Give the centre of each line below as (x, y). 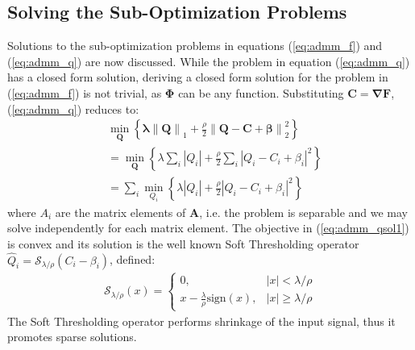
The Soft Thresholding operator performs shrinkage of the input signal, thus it (201, 321)
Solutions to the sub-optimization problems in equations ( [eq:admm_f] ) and (195, 46)
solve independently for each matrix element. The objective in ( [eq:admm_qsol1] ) (208, 228)
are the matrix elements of (120, 212)
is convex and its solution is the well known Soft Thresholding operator (183, 243)
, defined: (133, 259)
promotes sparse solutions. (72, 337)
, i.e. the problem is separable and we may (303, 212)
